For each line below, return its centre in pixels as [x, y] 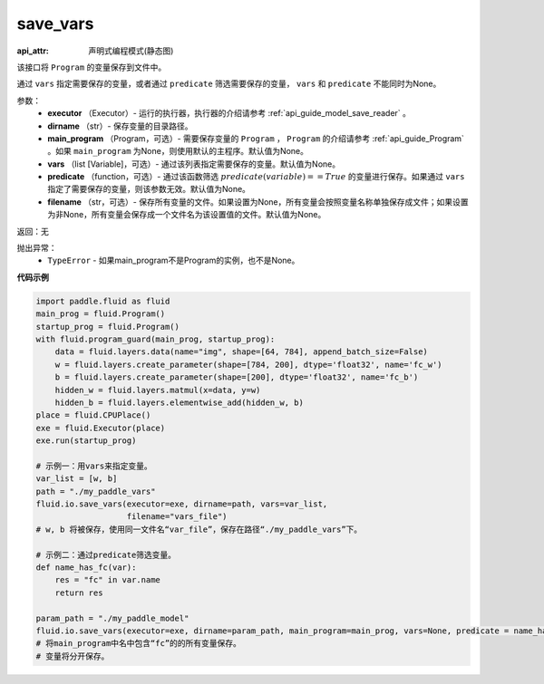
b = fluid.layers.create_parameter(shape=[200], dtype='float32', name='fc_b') [237, 377]
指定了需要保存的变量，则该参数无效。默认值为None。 [149, 189]
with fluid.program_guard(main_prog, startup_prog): [155, 339]
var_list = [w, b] [77, 479]
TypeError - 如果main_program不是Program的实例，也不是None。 [174, 260]
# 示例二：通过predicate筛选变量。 [106, 554]
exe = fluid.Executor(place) [101, 428]
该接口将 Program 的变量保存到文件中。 [92, 67]
